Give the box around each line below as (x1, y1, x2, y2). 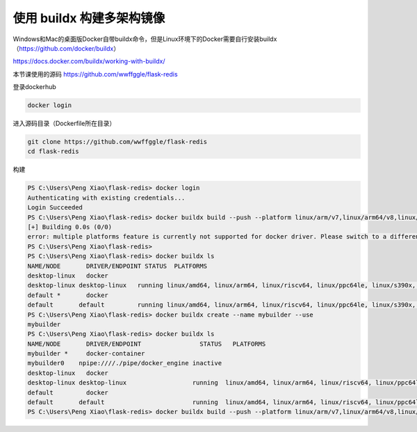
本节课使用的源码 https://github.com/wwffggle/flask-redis (13, 70, 178, 78)
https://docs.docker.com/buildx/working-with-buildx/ (13, 57, 165, 65)
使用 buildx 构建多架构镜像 (13, 10, 165, 26)
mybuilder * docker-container (27, 350, 145, 358)
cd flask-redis (27, 147, 79, 156)
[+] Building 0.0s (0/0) (27, 223, 113, 231)
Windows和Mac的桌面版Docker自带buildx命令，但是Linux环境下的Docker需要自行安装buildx (13, 35, 277, 43)
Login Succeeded (27, 204, 83, 211)
